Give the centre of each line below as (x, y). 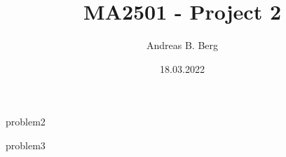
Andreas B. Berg (182, 45)
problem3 (26, 145)
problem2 (26, 122)
